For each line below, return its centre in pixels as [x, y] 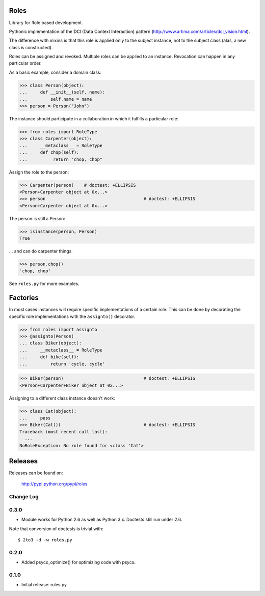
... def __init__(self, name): [62, 92]
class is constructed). [31, 47]
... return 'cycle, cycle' [62, 364]
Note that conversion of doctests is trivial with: [56, 529]
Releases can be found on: [36, 473]
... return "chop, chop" [61, 159]
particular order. [25, 63]
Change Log [24, 497]
